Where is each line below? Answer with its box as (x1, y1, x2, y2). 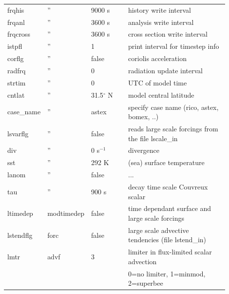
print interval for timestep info (128, 41, 219, 51)
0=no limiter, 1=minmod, (128, 268, 206, 278)
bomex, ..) (128, 111, 159, 122)
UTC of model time (128, 77, 187, 87)
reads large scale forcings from (128, 123, 218, 133)
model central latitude (128, 89, 194, 100)
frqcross (7, 29, 30, 39)
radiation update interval (128, 65, 203, 75)
